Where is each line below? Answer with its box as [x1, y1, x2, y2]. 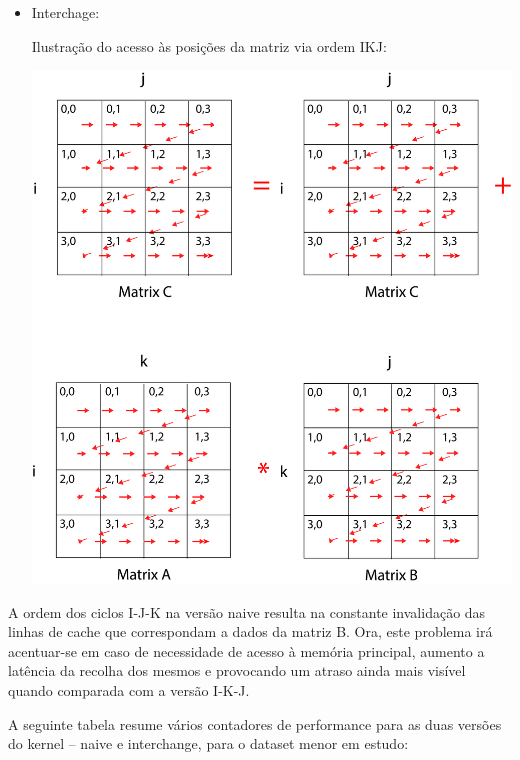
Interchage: [31, 2, 100, 22]
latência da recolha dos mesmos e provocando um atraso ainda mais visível [8, 660, 466, 681]
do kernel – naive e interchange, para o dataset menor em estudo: [8, 733, 409, 754]
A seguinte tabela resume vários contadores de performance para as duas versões [8, 713, 502, 734]
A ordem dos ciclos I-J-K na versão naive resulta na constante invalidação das [8, 601, 486, 622]
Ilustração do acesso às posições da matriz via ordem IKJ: [31, 35, 387, 56]
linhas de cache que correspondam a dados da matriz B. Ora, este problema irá [8, 621, 493, 642]
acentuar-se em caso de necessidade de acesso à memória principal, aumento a [8, 640, 485, 661]
